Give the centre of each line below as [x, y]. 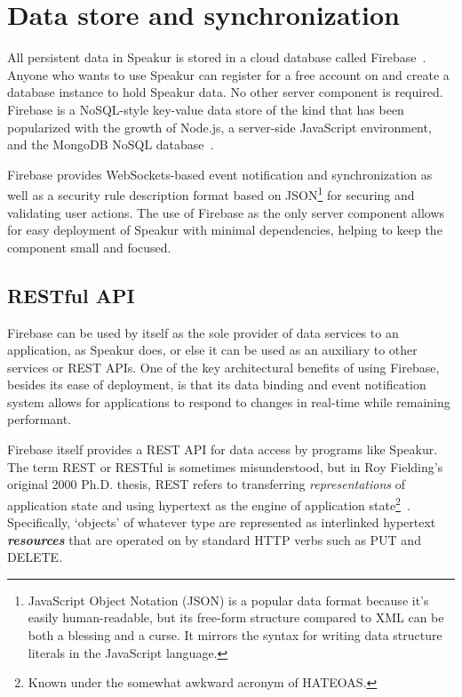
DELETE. [35, 557]
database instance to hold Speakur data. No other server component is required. [225, 92]
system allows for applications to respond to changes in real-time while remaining [229, 401]
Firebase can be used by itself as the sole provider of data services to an [203, 332]
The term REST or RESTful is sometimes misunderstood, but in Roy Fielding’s [225, 466]
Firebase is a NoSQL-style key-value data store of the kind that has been [206, 109]
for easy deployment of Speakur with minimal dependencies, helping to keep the [225, 230]
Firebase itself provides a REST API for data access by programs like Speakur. [223, 449]
